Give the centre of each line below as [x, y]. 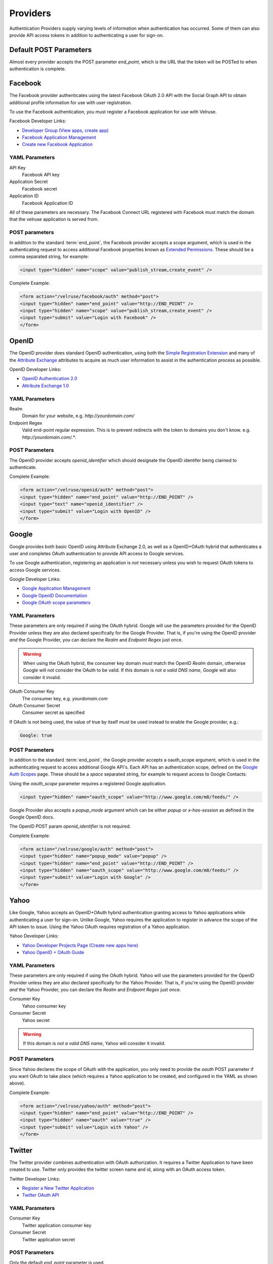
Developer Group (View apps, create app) [65, 130]
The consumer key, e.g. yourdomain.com [65, 698]
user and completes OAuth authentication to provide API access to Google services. [97, 553]
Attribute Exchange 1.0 [45, 386]
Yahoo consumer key [44, 1006]
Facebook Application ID [48, 203]
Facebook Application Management [59, 138]
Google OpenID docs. [32, 817]
